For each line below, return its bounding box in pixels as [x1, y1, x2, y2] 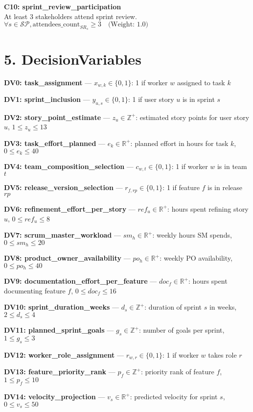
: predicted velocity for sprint [130, 391, 218, 402]
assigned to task [177, 77, 225, 87]
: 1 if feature [162, 182, 200, 193]
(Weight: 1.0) [108, 21, 148, 28]
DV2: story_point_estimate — [4, 112, 110, 122]
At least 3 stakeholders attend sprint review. [4, 11, 137, 21]
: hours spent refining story [167, 203, 249, 214]
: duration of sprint [144, 302, 202, 312]
